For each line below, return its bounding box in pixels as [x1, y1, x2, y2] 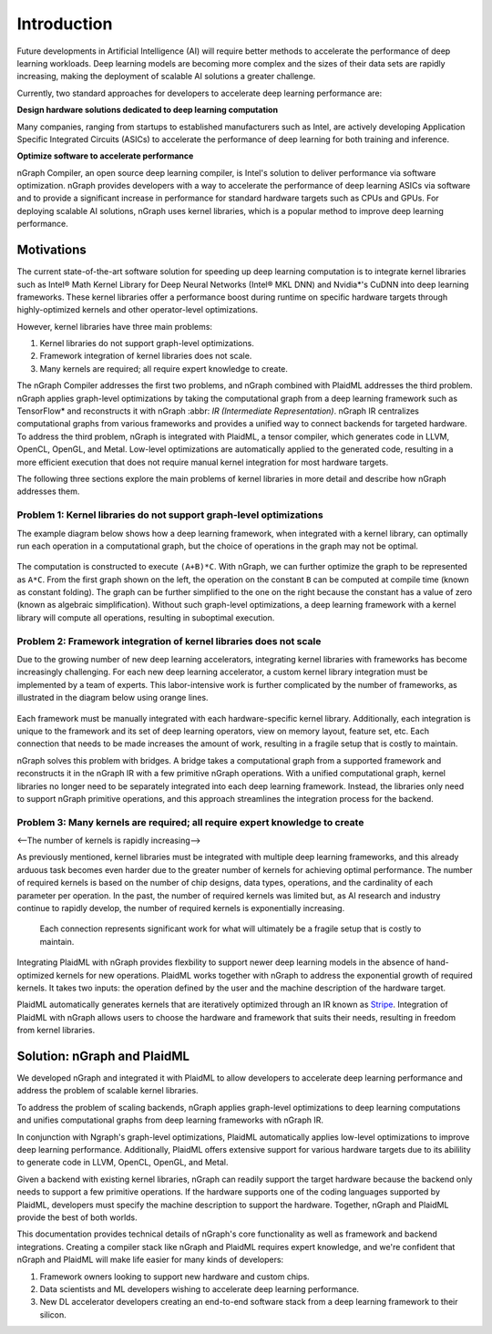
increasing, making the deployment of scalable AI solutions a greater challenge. [16, 71, 316, 82]
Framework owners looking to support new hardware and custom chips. [39, 1271, 310, 1282]
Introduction [16, 14, 113, 34]
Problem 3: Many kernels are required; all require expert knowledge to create [16, 816, 364, 828]
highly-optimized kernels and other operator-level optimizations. [16, 304, 259, 315]
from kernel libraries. [16, 1025, 96, 1036]
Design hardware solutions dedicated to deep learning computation [16, 105, 278, 116]
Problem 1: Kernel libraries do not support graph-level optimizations [16, 508, 323, 521]
